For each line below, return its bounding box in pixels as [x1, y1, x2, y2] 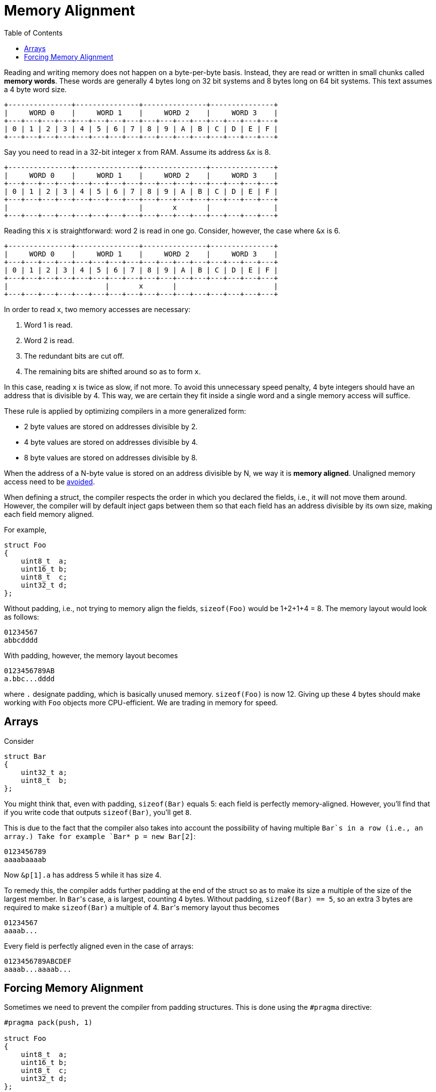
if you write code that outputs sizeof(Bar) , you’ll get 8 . [4, 807, 191, 816]
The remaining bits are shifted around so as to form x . [24, 367, 201, 376]
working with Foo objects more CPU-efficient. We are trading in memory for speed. [4, 698, 278, 707]
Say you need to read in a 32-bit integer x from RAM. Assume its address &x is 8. [4, 147, 271, 156]
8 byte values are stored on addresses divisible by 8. [24, 453, 197, 462]
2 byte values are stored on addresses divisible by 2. [24, 422, 197, 431]
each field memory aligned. [4, 509, 94, 518]
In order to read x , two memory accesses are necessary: [4, 305, 190, 314]
